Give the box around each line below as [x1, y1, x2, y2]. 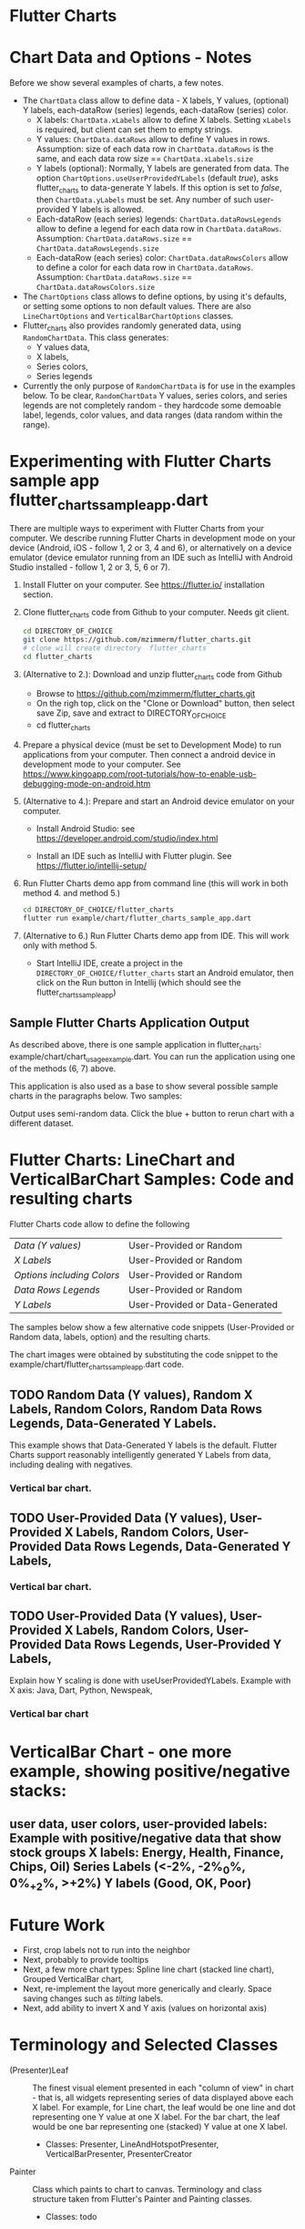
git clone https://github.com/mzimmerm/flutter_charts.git [22, 635, 252, 644]
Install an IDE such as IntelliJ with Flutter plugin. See [36, 850, 232, 862]
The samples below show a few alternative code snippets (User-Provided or [9, 1321, 295, 1332]
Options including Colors [14, 1268, 120, 1281]
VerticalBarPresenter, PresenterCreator [45, 2149, 193, 2160]
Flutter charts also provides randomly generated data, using [22, 320, 241, 333]
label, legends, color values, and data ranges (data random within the [22, 409, 283, 420]
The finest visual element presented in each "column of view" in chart [32, 2082, 294, 2093]
